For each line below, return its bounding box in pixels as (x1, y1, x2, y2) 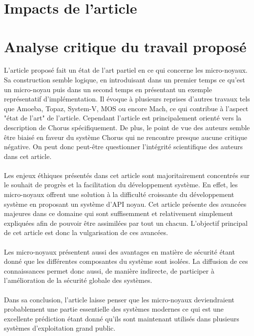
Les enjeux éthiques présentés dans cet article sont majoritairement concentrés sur (4, 170, 250, 180)
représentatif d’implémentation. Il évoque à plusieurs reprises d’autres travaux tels (4, 94, 250, 104)
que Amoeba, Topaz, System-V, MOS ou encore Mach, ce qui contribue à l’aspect (4, 103, 249, 113)
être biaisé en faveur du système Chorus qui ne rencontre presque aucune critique (4, 132, 248, 142)
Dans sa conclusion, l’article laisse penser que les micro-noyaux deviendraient (4, 294, 234, 304)
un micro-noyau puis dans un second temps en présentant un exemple (4, 84, 212, 94)
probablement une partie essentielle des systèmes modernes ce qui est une (4, 304, 224, 314)
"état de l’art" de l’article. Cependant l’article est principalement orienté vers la (4, 113, 242, 123)
